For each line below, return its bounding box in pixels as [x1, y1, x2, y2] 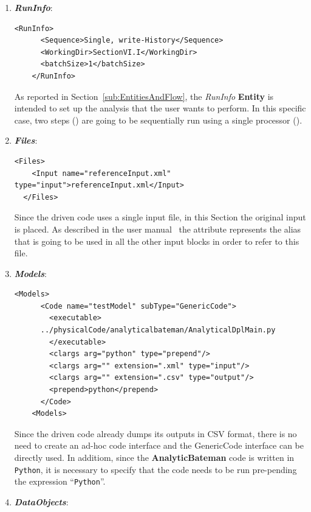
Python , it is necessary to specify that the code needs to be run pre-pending [14, 463, 297, 475]
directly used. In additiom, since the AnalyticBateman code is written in [14, 451, 295, 463]
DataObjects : [14, 495, 69, 508]
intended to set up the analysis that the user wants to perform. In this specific [14, 102, 306, 114]
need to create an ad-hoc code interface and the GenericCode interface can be [14, 439, 304, 452]
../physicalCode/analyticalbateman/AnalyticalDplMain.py [40, 326, 276, 335]
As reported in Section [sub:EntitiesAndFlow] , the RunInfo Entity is [14, 89, 274, 102]
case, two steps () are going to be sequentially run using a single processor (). [14, 113, 302, 126]
